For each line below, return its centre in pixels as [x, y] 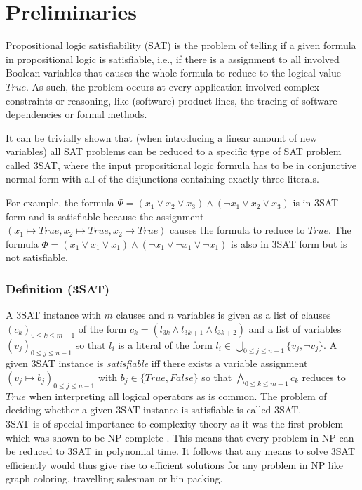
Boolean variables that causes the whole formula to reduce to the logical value [174, 73]
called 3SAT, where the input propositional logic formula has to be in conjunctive [181, 165]
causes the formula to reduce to [237, 230]
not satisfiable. [37, 257]
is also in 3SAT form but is [289, 243]
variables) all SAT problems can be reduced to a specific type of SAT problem [174, 151]
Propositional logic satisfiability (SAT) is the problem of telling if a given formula [181, 45]
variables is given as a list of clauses [254, 315]
